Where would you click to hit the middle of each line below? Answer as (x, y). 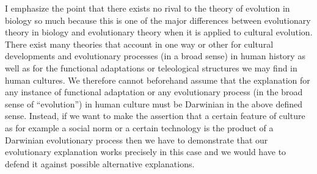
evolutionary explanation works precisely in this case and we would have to (146, 152)
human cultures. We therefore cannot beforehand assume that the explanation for (158, 80)
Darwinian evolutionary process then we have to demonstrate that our (137, 140)
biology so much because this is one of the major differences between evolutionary (158, 20)
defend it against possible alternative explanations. (100, 163)
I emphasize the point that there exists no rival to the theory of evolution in (148, 8)
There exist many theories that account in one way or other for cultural (139, 44)
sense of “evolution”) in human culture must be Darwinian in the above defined (154, 103)
